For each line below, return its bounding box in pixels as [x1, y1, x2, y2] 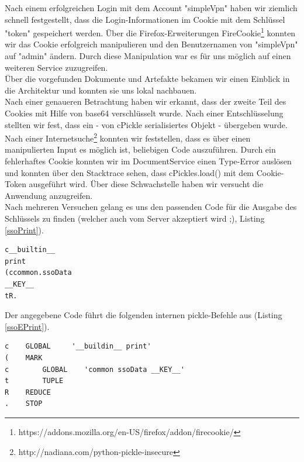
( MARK [5, 353, 43, 362]
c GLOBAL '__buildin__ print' [5, 342, 151, 351]
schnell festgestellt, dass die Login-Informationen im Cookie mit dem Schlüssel [5, 13, 285, 25]
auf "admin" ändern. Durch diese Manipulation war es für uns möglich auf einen [5, 50, 291, 62]
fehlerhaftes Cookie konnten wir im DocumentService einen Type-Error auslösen [5, 155, 292, 167]
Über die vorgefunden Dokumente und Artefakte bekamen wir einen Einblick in [5, 73, 290, 85]
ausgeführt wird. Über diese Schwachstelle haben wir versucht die [29, 178, 263, 190]
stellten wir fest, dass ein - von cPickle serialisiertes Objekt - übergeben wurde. [5, 118, 288, 130]
